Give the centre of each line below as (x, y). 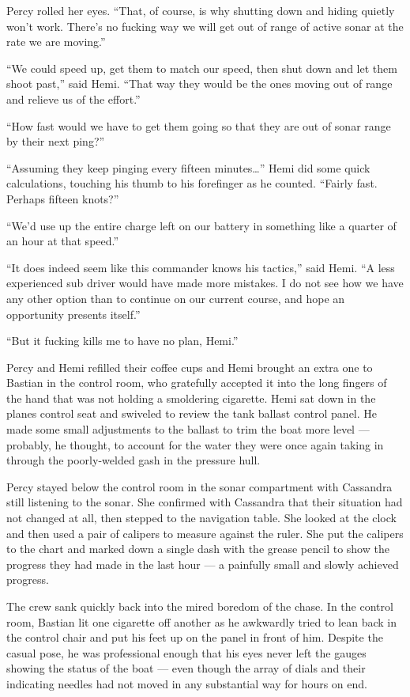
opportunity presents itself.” (73, 314)
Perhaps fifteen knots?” (63, 198)
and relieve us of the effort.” (73, 98)
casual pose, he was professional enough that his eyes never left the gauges (186, 652)
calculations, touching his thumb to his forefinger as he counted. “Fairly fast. (192, 183)
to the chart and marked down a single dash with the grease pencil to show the (198, 549)
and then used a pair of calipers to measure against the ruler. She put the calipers (205, 533)
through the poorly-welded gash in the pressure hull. (134, 460)
